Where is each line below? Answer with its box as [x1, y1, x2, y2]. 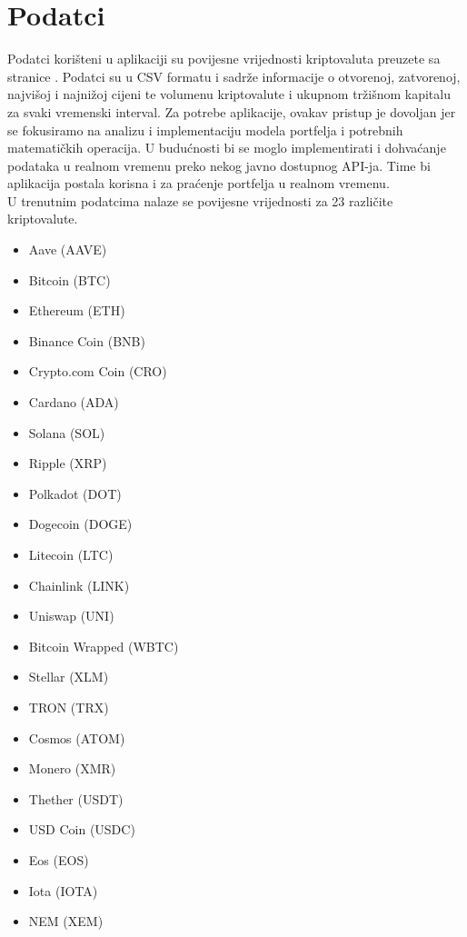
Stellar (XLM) [28, 667, 109, 686]
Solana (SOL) [28, 423, 105, 442]
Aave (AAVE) [28, 240, 107, 259]
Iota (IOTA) [28, 881, 98, 900]
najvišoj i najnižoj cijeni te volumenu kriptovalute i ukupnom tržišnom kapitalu [7, 85, 451, 104]
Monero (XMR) [28, 759, 116, 778]
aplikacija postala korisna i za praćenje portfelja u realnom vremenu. [7, 174, 390, 193]
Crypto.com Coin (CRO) [28, 362, 167, 381]
